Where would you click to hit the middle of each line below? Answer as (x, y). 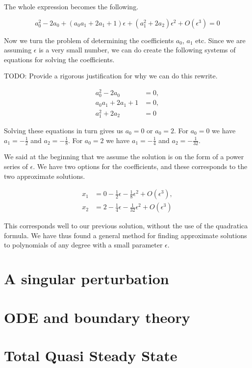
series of (16, 166)
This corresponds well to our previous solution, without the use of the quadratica (126, 226)
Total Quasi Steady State (91, 355)
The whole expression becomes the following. (71, 6)
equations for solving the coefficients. (59, 59)
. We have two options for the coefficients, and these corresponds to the (140, 166)
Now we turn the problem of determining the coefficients (89, 40)
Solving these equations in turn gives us (64, 130)
